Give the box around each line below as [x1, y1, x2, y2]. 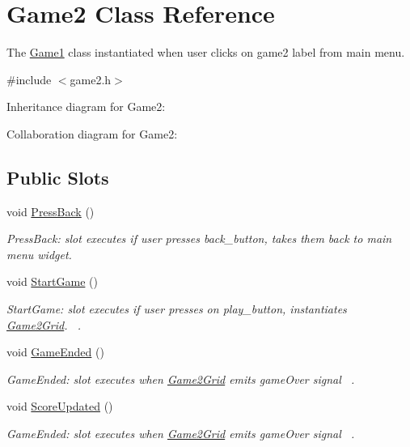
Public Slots [6, 164, 109, 189]
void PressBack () [6, 202, 95, 219]
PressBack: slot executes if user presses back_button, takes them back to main [6, 230, 392, 247]
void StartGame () [6, 273, 98, 290]
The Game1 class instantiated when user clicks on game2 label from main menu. [6, 44, 405, 61]
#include [6, 70, 52, 87]
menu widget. [6, 245, 72, 262]
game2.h [70, 70, 112, 87]
